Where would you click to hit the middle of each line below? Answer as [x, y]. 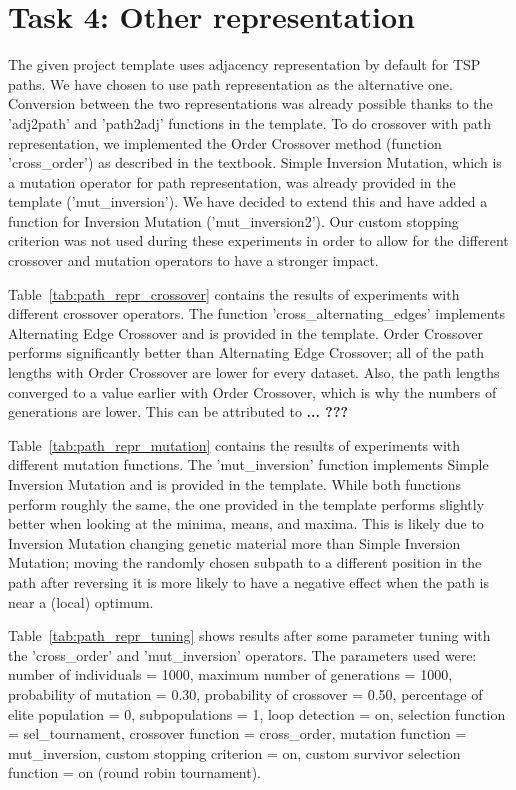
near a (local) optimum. [81, 601]
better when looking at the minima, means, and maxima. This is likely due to [246, 523]
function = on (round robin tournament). [134, 772]
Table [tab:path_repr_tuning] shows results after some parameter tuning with [249, 635]
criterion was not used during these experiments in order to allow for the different [258, 240]
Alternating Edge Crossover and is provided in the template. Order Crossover [245, 332]
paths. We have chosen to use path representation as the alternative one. [230, 83]
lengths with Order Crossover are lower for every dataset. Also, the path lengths [254, 372]
